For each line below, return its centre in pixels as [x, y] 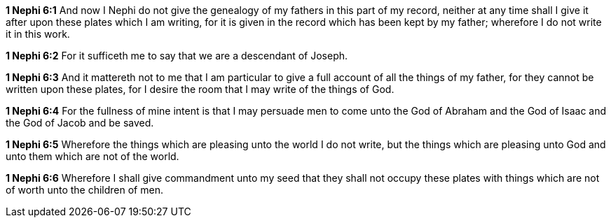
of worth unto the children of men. [84, 190]
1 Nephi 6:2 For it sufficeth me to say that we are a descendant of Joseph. [177, 56]
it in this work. [38, 34]
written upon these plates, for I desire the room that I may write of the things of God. [200, 89]
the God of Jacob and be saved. [80, 123]
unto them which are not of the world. [92, 156]
